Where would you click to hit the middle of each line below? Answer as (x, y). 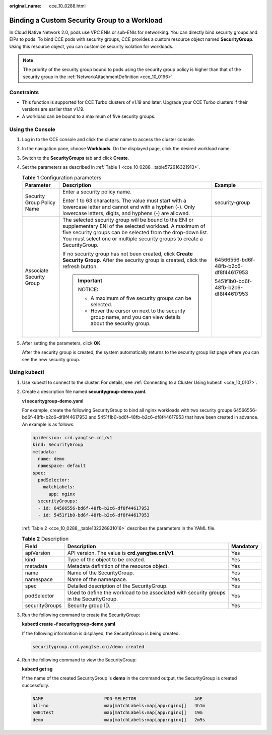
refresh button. (80, 266)
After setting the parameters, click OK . (62, 343)
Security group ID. (89, 606)
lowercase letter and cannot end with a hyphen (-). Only (129, 207)
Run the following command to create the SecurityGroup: (81, 615)
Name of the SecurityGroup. (101, 573)
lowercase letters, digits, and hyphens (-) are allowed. (126, 213)
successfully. (36, 685)
